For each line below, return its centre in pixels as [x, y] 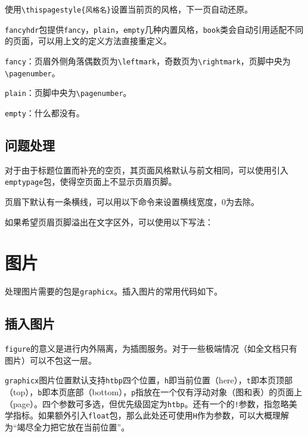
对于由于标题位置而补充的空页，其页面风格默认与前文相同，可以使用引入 [147, 170]
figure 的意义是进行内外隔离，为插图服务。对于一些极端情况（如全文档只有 [151, 348]
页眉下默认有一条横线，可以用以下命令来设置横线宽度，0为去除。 [132, 201]
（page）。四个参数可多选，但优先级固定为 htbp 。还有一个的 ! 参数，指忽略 [147, 403]
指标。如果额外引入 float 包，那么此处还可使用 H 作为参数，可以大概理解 [151, 415]
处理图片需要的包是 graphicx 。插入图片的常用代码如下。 [114, 291]
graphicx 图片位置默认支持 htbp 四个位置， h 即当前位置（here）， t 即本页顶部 [149, 380]
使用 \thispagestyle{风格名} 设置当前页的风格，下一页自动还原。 [129, 9]
